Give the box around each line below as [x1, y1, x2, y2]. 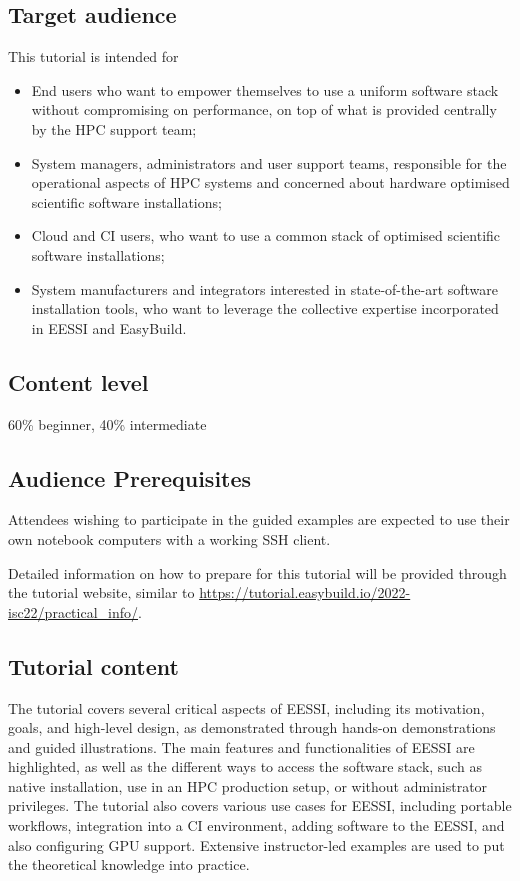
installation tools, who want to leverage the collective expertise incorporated [31, 298, 499, 319]
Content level [8, 366, 149, 397]
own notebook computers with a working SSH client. [8, 528, 331, 549]
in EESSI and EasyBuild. [31, 317, 187, 338]
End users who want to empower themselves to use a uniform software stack [31, 79, 499, 100]
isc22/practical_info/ [8, 601, 139, 622]
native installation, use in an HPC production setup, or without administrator [8, 775, 488, 796]
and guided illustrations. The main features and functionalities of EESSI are [8, 736, 475, 757]
